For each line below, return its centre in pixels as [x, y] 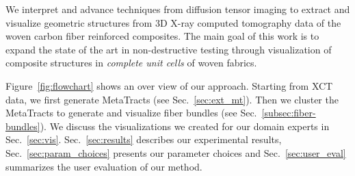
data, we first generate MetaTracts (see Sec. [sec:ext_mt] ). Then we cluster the [172, 99]
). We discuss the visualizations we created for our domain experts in [185, 126]
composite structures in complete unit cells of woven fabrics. [131, 63]
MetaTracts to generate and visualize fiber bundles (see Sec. [131, 113]
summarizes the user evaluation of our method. [104, 166]
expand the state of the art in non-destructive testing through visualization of [169, 49]
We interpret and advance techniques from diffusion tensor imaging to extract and [178, 9]
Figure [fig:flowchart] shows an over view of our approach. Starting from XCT [169, 85]
